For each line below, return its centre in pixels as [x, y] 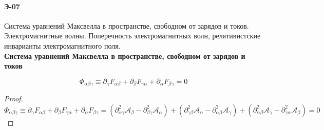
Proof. [14, 99]
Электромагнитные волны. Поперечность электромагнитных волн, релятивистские [132, 36]
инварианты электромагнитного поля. [62, 45]
